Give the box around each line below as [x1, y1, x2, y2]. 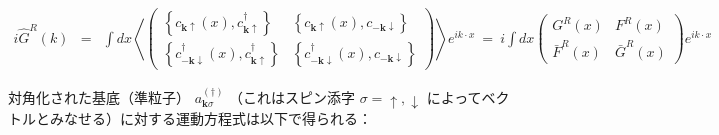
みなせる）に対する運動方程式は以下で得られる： [49, 107, 372, 128]
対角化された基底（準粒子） [8, 86, 190, 107]
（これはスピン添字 [229, 86, 356, 107]
